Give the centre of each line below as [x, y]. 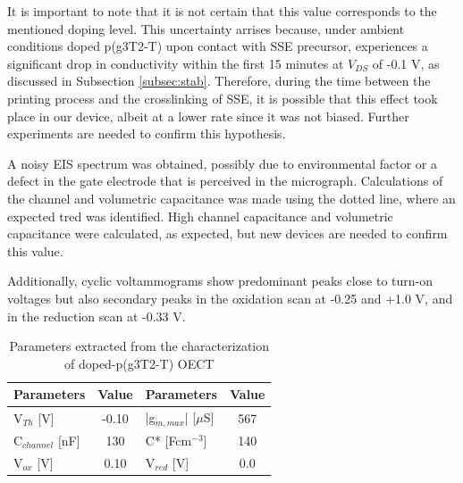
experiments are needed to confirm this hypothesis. [147, 133]
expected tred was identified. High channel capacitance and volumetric [200, 216]
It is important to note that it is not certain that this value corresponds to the [222, 11]
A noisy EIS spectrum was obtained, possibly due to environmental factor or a [223, 163]
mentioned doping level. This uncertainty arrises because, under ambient [206, 28]
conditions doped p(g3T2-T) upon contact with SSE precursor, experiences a [218, 46]
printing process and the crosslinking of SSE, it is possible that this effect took [223, 98]
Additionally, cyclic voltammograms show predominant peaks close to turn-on [220, 281]
